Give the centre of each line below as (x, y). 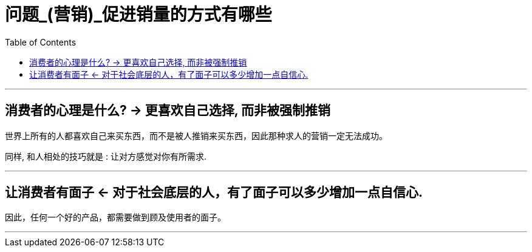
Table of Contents (41, 42)
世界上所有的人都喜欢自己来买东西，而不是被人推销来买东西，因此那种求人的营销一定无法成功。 (196, 135)
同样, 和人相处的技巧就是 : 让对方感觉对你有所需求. (106, 156)
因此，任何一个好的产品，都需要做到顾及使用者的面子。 (115, 217)
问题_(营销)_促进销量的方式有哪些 (138, 15)
